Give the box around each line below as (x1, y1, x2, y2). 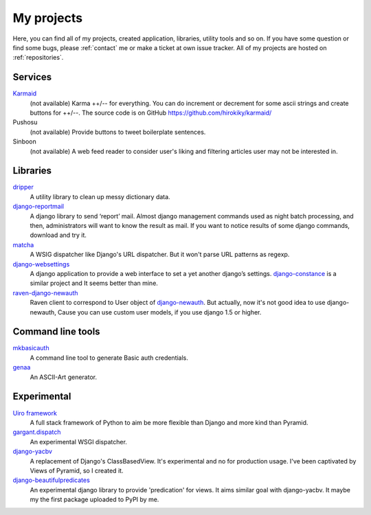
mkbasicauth (12, 344, 49, 352)
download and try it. (30, 231, 87, 240)
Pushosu (12, 118, 38, 126)
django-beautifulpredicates (12, 476, 91, 484)
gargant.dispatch (12, 428, 61, 436)
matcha (12, 240, 34, 249)
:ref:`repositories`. (12, 54, 64, 62)
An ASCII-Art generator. (30, 373, 98, 381)
